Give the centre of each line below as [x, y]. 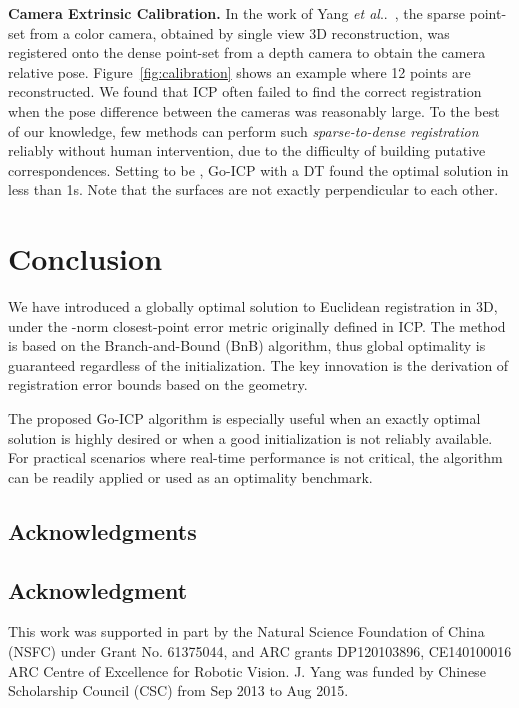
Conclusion [85, 258]
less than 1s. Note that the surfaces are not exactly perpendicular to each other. [253, 189]
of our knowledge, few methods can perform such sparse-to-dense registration [243, 130]
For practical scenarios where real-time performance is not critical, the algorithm [255, 457]
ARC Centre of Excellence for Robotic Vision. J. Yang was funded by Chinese [247, 670]
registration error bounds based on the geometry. [158, 384]
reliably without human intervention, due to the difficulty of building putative [247, 150]
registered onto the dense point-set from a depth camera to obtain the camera [247, 52]
